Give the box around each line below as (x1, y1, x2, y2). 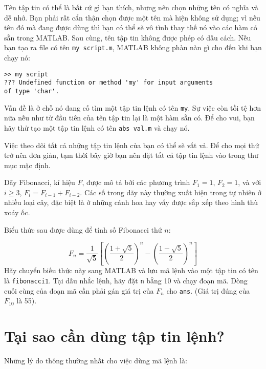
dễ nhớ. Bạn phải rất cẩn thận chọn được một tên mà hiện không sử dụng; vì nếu (4, 12, 260, 23)
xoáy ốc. (4, 207, 30, 218)
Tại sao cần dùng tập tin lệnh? (4, 325, 225, 346)
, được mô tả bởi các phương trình (82, 177, 190, 188)
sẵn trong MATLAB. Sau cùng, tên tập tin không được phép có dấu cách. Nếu (4, 32, 251, 43)
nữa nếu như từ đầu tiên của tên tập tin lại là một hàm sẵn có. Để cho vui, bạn (4, 112, 255, 123)
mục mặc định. (4, 159, 51, 170)
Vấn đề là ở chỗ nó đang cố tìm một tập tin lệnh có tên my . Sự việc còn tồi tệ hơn (4, 102, 261, 113)
